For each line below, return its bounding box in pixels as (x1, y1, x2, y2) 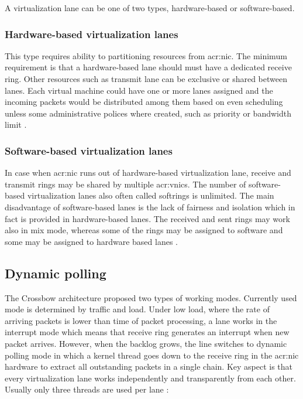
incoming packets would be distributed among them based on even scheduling (5, 96, 283, 108)
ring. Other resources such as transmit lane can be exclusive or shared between (5, 73, 287, 84)
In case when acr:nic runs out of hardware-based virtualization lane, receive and (5, 166, 291, 179)
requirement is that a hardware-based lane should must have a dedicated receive (5, 61, 292, 73)
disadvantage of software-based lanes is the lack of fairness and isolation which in (5, 200, 295, 213)
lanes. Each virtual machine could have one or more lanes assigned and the (5, 84, 273, 96)
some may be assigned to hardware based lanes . (5, 235, 178, 247)
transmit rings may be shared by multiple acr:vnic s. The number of (5, 178, 246, 190)
